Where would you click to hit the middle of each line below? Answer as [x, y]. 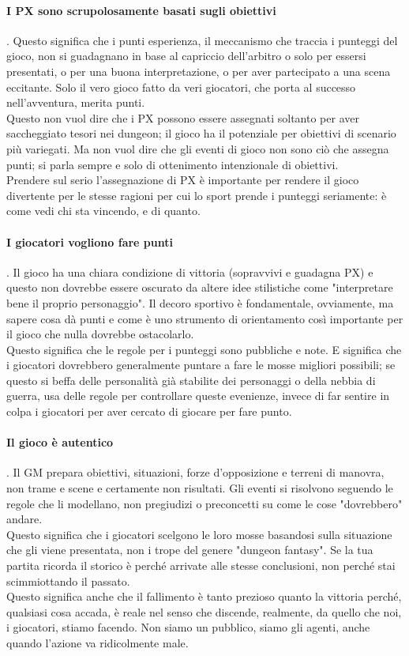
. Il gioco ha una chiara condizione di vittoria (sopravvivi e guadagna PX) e [190, 271]
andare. [24, 519]
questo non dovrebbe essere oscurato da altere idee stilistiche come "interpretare [200, 287]
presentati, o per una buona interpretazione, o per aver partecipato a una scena [199, 71]
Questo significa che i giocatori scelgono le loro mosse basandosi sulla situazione [199, 534]
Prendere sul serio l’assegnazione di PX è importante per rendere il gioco [183, 180]
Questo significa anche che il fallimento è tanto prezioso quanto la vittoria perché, [204, 596]
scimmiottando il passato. [68, 581]
